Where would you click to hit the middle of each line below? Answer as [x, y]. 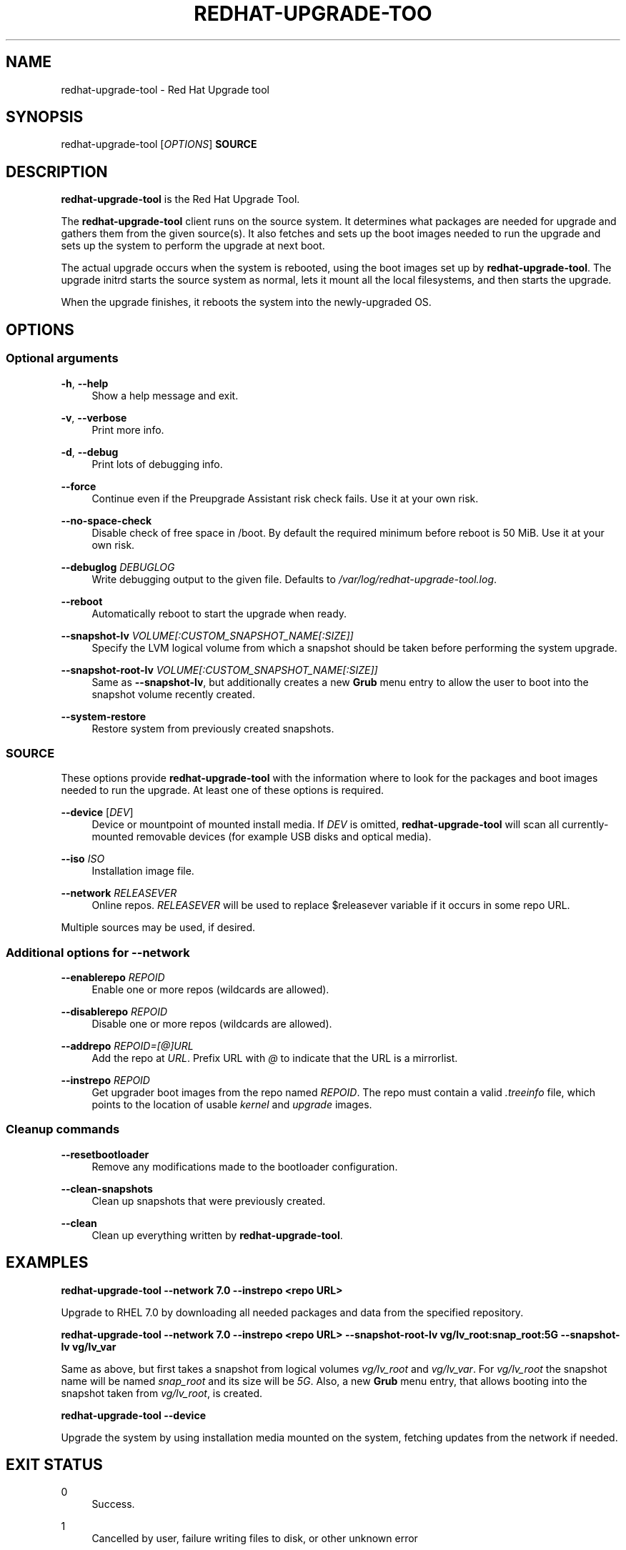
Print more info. [128, 429]
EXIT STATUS [54, 1465]
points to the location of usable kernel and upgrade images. [232, 1104]
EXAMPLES [47, 1263]
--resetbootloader [105, 1154]
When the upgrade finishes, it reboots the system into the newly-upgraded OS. [246, 302]
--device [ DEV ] [97, 813]
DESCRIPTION [57, 172]
